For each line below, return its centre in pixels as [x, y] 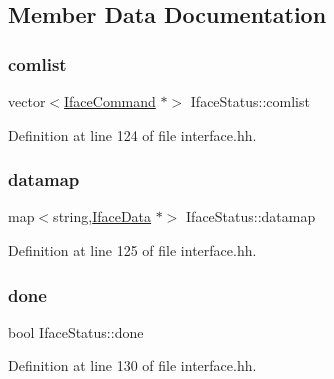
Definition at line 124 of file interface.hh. [132, 134]
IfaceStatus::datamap [251, 216]
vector [27, 101]
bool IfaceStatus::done [76, 331]
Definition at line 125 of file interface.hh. [132, 250]
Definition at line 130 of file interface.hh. [132, 365]
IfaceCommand [110, 101]
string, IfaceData [102, 216]
